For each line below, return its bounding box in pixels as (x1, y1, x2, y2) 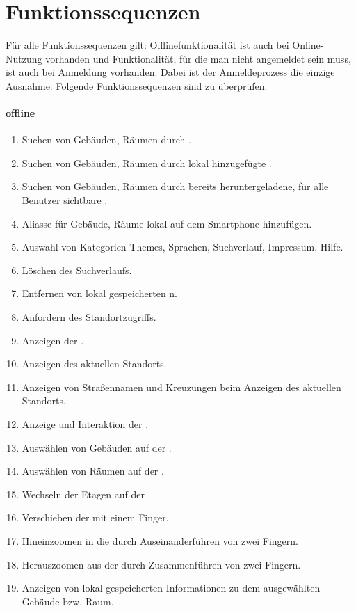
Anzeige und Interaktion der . (22, 417, 149, 431)
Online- (292, 38, 324, 52)
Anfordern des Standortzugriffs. (22, 310, 156, 324)
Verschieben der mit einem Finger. (22, 510, 169, 525)
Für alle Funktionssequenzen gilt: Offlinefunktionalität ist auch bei (6, 38, 289, 52)
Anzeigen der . (22, 333, 84, 347)
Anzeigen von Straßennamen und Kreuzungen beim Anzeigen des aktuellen (22, 379, 341, 394)
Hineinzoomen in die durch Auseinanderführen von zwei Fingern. (22, 533, 298, 548)
